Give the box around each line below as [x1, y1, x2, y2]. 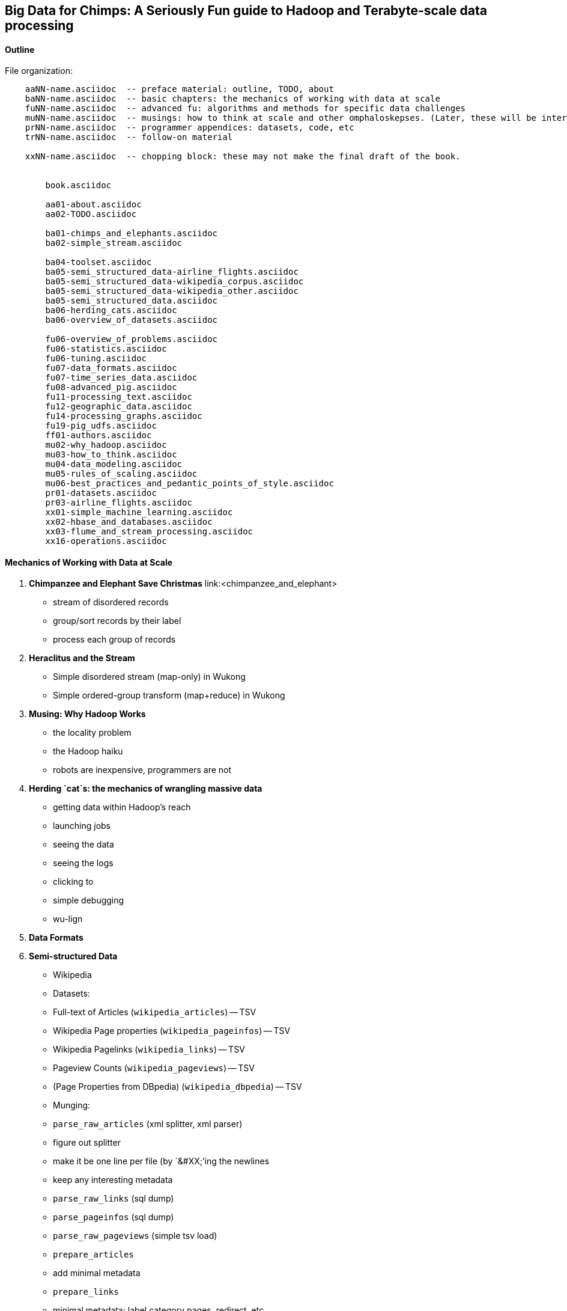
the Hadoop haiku [53, 746, 123, 757]
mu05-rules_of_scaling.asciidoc [45, 469, 198, 479]
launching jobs [53, 821, 111, 831]
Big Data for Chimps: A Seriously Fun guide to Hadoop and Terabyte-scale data [5, 3, 487, 18]
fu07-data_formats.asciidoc [45, 363, 177, 373]
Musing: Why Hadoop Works [29, 709, 146, 720]
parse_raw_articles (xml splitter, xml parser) [53, 1119, 243, 1129]
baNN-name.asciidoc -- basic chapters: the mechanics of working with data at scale [25, 94, 440, 104]
